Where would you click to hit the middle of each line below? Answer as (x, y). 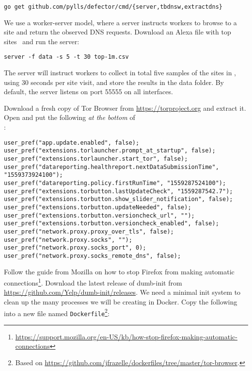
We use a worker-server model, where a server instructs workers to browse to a (120, 22)
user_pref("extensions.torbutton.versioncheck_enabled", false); (111, 224)
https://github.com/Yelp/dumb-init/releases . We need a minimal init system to (122, 292)
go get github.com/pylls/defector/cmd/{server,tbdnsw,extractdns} (113, 7)
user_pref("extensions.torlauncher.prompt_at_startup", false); (110, 151)
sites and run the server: (42, 41)
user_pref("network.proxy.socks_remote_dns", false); (93, 256)
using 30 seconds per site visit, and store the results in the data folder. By (114, 82)
